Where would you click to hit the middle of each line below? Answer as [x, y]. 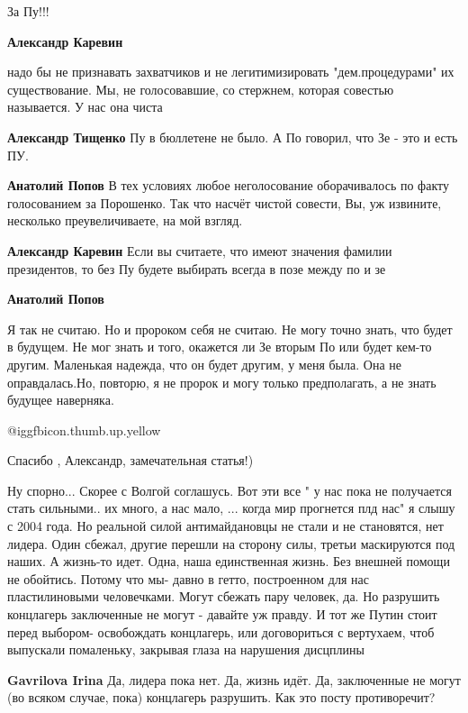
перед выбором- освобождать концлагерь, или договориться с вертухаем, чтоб [221, 631]
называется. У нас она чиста [85, 107]
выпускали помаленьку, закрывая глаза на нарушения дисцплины [186, 649]
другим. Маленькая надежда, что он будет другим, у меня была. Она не [204, 364]
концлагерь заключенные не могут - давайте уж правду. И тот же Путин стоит [222, 614]
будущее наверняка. [61, 400]
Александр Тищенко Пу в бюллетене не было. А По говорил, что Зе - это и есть [233, 137]
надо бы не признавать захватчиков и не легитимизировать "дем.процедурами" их [231, 72]
